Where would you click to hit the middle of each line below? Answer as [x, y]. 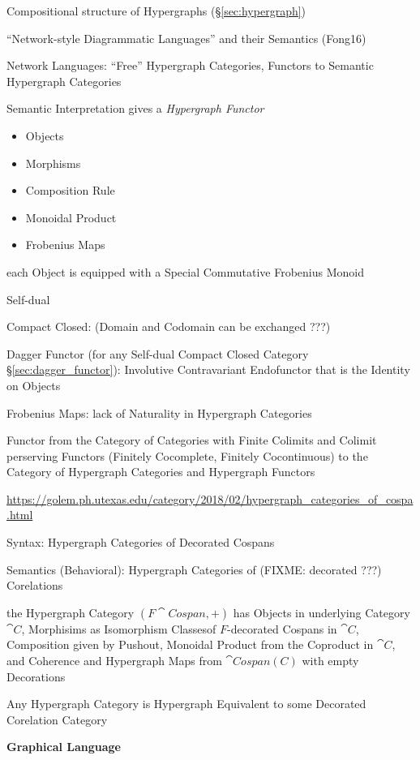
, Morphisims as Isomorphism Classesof [119, 628]
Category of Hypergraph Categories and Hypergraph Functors [161, 472]
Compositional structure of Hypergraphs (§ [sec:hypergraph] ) [156, 11]
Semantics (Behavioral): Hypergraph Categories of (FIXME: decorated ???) [194, 569]
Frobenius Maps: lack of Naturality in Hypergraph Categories [159, 412]
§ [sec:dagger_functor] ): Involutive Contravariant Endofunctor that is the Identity [208, 369]
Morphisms [53, 163]
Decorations [36, 676]
